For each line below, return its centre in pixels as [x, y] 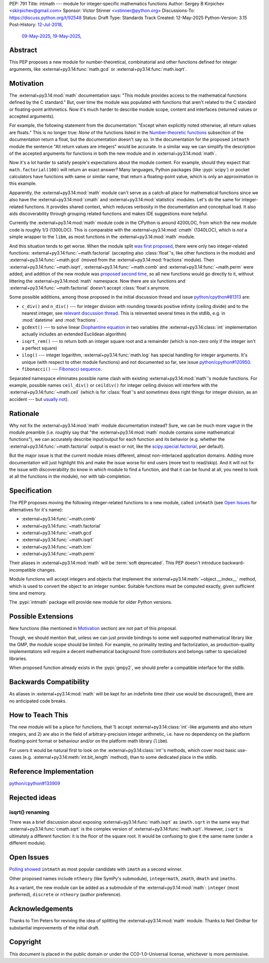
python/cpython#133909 [35, 783]
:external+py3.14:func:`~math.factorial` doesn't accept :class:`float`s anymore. [90, 288]
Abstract [23, 50]
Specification [30, 491]
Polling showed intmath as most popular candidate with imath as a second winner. [96, 869]
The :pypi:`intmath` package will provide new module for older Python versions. [91, 602]
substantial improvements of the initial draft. [54, 928]
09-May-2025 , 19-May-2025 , [52, 36]
